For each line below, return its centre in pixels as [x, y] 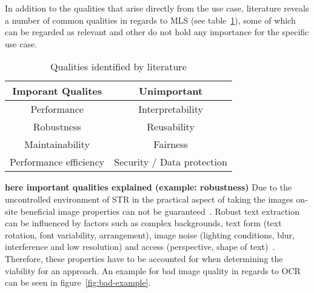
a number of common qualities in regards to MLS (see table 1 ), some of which [150, 20]
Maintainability [57, 144]
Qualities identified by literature [119, 67]
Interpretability [171, 109]
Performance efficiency [57, 162]
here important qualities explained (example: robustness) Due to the [149, 187]
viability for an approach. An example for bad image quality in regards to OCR [153, 270]
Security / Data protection [171, 162]
